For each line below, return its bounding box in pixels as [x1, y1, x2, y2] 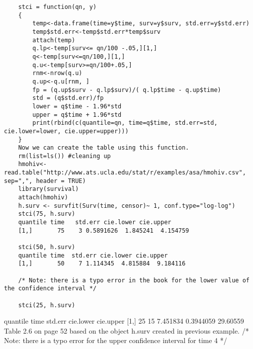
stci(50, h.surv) [18, 244, 76, 251]
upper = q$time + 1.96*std [32, 111, 122, 118]
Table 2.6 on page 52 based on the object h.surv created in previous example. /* [4, 325, 249, 336]
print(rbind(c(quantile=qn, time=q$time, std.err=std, [32, 119, 218, 127]
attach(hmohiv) [18, 194, 68, 201]
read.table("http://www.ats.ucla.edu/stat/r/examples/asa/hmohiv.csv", [4, 169, 246, 176]
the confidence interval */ [4, 285, 97, 292]
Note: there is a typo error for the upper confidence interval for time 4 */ [4, 335, 227, 346]
